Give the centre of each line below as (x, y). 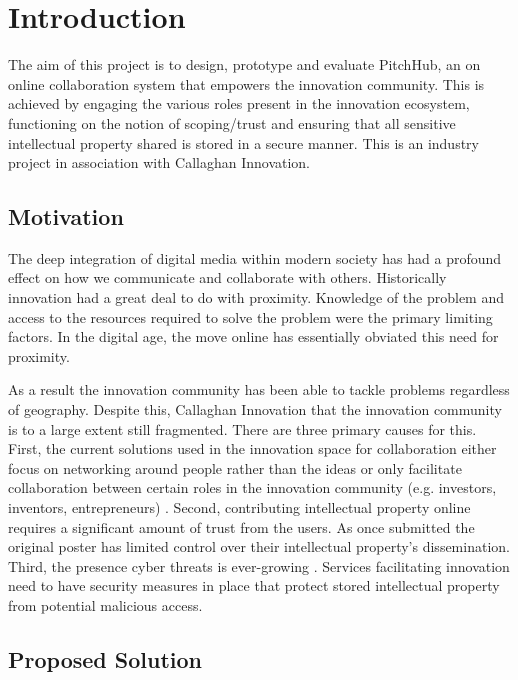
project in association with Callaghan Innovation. (159, 162)
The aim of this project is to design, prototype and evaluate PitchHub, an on (244, 64)
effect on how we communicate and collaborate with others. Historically (227, 277)
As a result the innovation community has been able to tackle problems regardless (259, 389)
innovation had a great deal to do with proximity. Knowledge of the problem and (256, 297)
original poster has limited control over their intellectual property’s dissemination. (259, 546)
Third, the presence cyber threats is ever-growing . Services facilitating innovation (259, 565)
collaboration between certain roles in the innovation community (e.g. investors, (252, 487)
